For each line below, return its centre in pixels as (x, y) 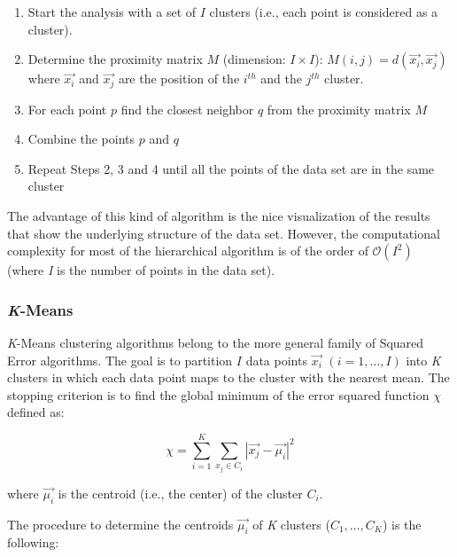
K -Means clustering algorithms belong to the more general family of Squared (216, 343)
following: (33, 542)
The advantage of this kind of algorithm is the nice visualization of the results (219, 216)
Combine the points (81, 139)
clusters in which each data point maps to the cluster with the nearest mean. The (228, 377)
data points (276, 360)
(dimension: (254, 59)
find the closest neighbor (187, 109)
